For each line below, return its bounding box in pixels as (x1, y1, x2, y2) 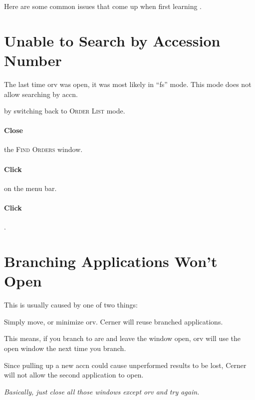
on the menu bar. (4, 182, 57, 193)
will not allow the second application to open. (4, 369, 144, 380)
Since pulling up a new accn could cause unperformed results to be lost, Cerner (4, 359, 247, 370)
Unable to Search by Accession (4, 30, 221, 50)
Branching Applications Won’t (4, 251, 218, 271)
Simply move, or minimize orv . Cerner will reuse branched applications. (4, 316, 223, 326)
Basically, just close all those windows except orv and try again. (4, 386, 200, 396)
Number (4, 49, 62, 70)
